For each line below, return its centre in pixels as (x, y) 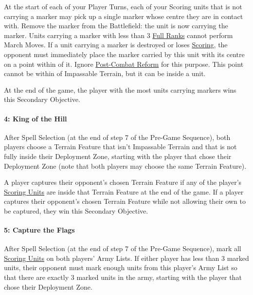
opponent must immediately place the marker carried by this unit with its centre (124, 54)
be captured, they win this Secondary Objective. (76, 210)
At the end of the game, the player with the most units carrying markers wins (120, 89)
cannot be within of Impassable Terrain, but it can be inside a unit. (105, 73)
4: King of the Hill (36, 118)
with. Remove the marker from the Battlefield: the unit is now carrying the (116, 26)
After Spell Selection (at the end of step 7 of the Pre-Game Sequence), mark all (123, 248)
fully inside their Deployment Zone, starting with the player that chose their (118, 156)
